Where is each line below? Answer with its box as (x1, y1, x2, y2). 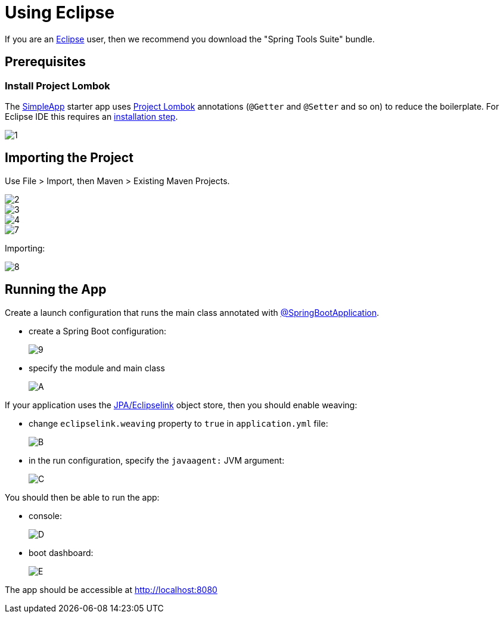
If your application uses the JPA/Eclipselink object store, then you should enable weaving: (5, 399, 357, 410)
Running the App (5, 282, 107, 297)
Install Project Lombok (5, 79, 110, 92)
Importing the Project (5, 150, 133, 166)
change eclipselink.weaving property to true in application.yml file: (29, 418, 328, 428)
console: (29, 510, 63, 521)
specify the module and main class (29, 362, 165, 373)
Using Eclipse (5, 2, 115, 23)
